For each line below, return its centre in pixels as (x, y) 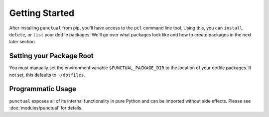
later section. (23, 42)
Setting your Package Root (52, 56)
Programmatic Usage (43, 89)
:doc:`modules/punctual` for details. (46, 108)
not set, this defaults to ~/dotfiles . (47, 75)
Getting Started (42, 13)
